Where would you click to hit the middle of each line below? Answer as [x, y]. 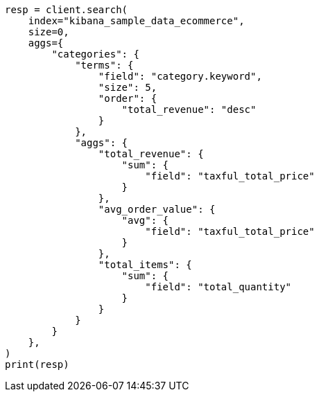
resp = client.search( [67, 10]
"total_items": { [145, 265]
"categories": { [95, 54]
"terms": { [104, 65]
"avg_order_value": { [157, 209]
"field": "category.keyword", [180, 76]
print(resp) [37, 364]
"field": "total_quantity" [218, 287]
